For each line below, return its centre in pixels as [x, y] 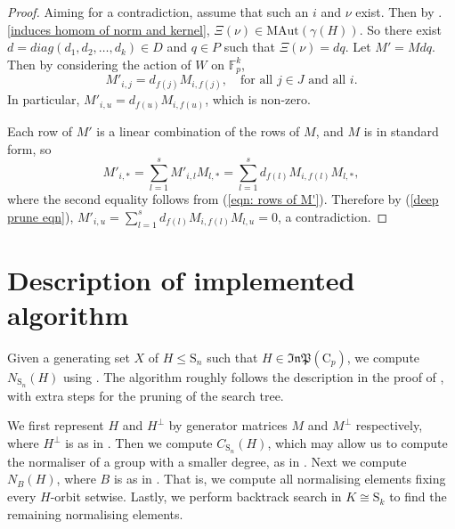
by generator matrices [228, 425]
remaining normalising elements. [95, 513]
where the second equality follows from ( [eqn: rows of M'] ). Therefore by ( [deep [223, 199]
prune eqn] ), [41, 216]
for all [257, 81]
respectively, [389, 425]
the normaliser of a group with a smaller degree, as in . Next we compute [207, 461]
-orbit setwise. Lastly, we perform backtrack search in [196, 496]
